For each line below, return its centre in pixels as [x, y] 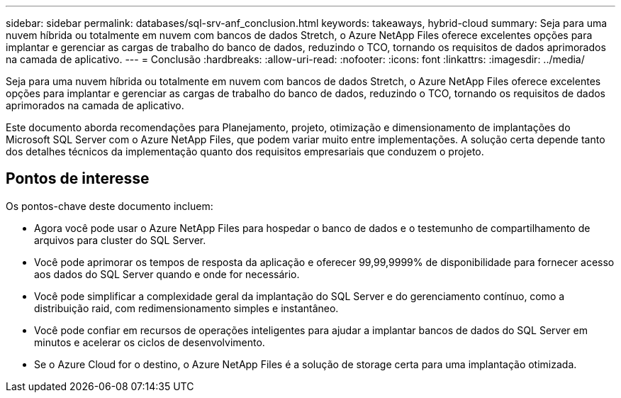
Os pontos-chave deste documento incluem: [110, 206]
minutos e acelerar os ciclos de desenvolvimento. [150, 342]
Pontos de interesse [78, 179]
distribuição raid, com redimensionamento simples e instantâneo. [186, 308]
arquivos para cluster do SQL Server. [120, 240]
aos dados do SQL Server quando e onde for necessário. [167, 274]
